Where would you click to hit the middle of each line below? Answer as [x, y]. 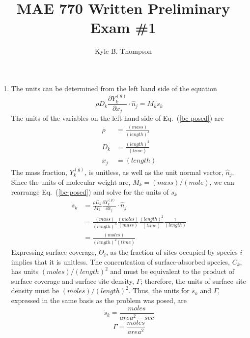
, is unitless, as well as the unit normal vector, [154, 172]
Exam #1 [123, 27]
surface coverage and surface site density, [72, 281]
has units [25, 271]
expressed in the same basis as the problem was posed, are [99, 300]
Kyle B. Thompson [123, 51]
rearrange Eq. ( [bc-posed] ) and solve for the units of [90, 191]
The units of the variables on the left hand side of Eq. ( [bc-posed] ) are [117, 118]
